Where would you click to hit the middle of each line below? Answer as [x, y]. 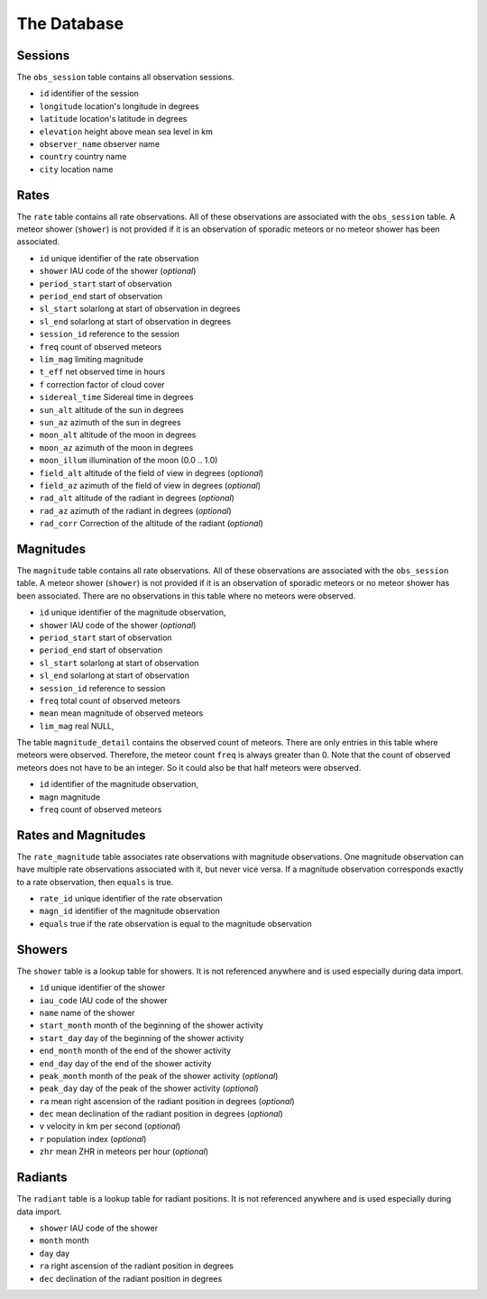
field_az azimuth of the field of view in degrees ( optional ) [150, 485]
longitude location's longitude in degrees [119, 106]
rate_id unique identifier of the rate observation [131, 899]
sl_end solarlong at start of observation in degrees [135, 321]
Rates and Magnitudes [81, 835]
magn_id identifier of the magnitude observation [129, 911]
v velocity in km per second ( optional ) [110, 1126]
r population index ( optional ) [93, 1139]
